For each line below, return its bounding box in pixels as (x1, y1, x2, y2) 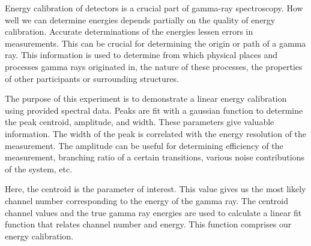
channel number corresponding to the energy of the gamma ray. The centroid (5, 194, 289, 206)
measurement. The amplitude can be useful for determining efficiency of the (5, 139, 283, 151)
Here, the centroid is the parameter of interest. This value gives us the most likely (5, 183, 306, 195)
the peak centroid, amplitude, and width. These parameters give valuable (5, 116, 274, 128)
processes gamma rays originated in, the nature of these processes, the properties (5, 60, 303, 72)
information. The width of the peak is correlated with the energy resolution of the (5, 127, 307, 139)
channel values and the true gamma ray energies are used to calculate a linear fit (5, 206, 302, 218)
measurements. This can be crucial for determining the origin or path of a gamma (5, 37, 306, 49)
